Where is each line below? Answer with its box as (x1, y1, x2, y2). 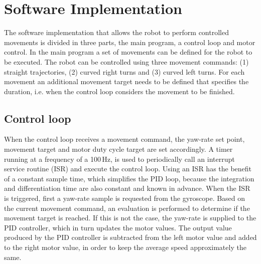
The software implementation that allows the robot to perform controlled (4, 27, 229, 38)
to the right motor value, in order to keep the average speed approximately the (4, 242, 246, 252)
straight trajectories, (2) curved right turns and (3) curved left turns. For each (4, 66, 245, 77)
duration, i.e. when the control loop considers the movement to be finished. (4, 86, 235, 96)
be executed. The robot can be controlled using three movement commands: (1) (4, 56, 249, 67)
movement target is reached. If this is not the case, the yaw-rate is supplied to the (4, 212, 256, 223)
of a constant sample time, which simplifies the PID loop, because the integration (4, 173, 254, 183)
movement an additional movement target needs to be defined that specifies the (4, 76, 249, 87)
